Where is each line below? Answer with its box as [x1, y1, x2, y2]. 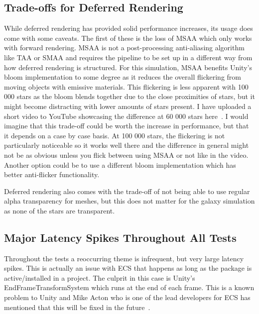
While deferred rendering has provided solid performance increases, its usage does [4, 23, 253, 33]
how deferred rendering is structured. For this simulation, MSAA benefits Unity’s [4, 62, 252, 72]
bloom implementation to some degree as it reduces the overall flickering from [4, 72, 241, 82]
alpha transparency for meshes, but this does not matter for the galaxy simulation [4, 196, 255, 206]
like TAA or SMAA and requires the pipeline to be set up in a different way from [4, 52, 253, 62]
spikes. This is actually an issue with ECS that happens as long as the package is [4, 263, 252, 273]
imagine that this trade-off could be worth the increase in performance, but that [4, 120, 249, 131]
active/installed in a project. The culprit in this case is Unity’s [4, 272, 195, 283]
